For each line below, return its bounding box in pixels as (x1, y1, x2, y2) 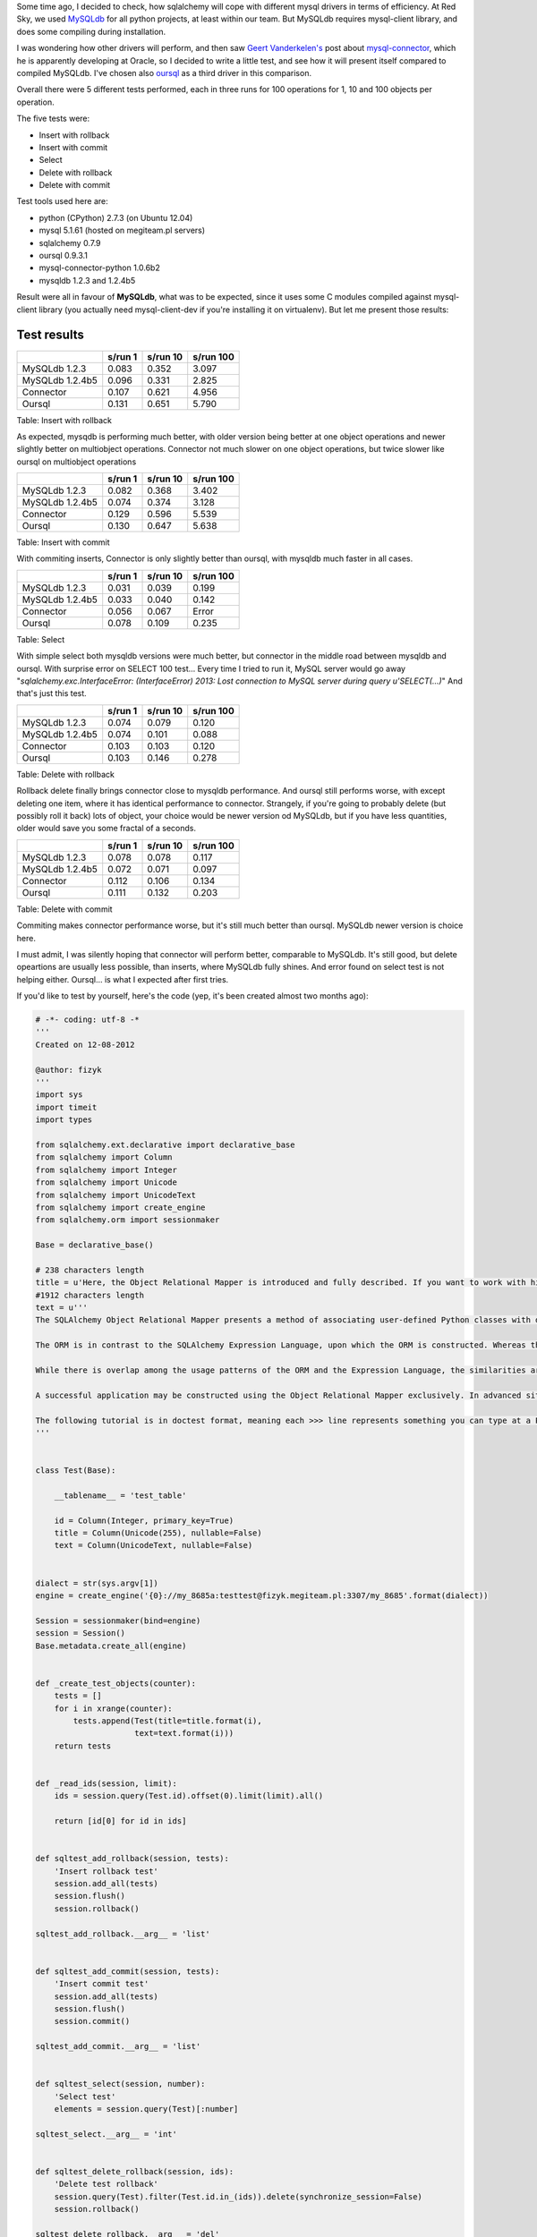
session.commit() (54, 2016, 131, 2027)
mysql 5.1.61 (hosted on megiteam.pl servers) (38, 225, 206, 236)
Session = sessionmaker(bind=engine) (35, 1615, 201, 1626)
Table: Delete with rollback (16, 769, 115, 779)
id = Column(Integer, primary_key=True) (54, 1515, 234, 1526)
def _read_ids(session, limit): (35, 1778, 178, 1789)
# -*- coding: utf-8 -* (35, 1015, 141, 1025)
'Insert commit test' (54, 1978, 149, 1989)
